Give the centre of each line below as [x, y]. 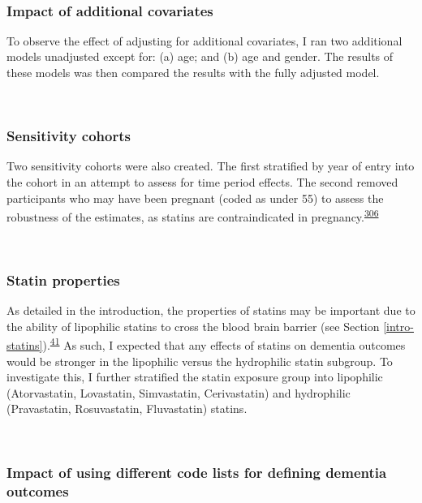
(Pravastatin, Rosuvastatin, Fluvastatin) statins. [127, 408]
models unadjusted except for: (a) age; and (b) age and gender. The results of [200, 56]
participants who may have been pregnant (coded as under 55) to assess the [195, 198]
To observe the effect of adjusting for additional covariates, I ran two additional [205, 40]
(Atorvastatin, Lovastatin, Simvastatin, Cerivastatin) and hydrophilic [179, 392]
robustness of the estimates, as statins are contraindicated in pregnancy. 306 [193, 215]
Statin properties [63, 279]
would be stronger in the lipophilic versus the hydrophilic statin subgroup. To [200, 361]
